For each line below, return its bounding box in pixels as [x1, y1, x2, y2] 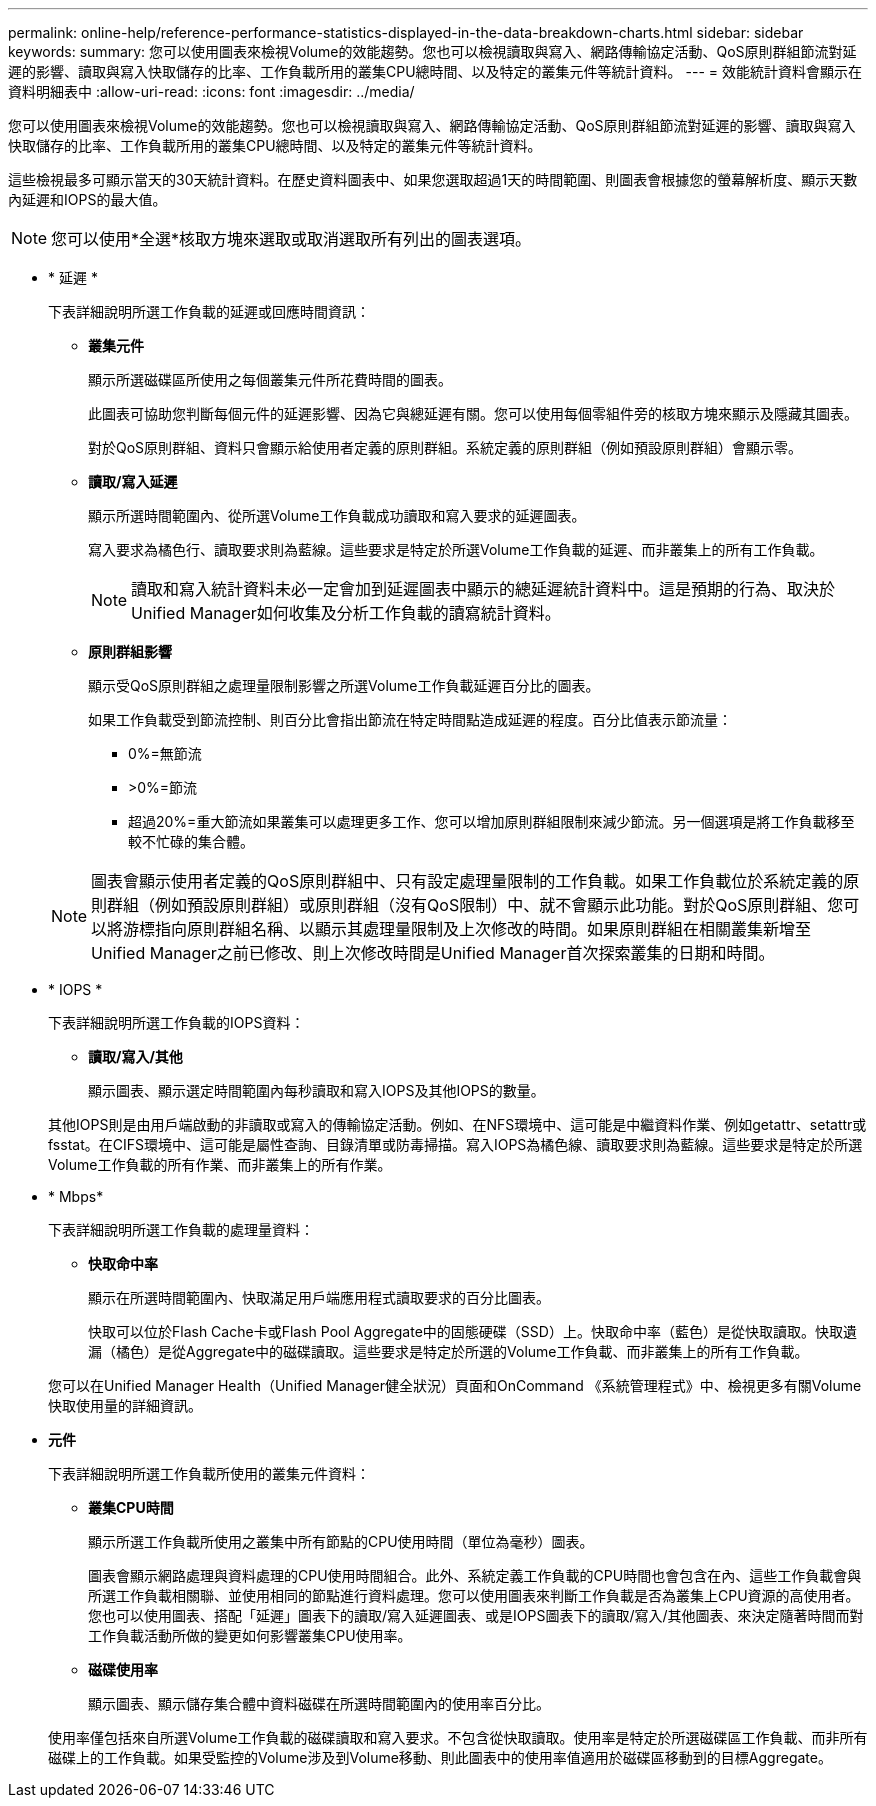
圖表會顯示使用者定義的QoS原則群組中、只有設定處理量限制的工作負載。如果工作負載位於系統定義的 [91, 871, 844, 891]
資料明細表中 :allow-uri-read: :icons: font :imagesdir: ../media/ [8, 83, 415, 100]
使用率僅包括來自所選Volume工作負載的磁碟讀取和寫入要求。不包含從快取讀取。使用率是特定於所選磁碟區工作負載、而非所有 [48, 1729, 868, 1746]
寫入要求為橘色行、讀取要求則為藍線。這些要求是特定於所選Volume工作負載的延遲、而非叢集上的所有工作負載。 [88, 541, 824, 558]
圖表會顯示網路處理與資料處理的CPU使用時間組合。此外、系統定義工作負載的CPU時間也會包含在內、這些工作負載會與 [88, 1567, 862, 1584]
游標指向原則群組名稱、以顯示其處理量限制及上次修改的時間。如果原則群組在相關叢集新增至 [123, 919, 812, 939]
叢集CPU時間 [88, 1499, 174, 1516]
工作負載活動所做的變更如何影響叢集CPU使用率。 [88, 1627, 412, 1644]
